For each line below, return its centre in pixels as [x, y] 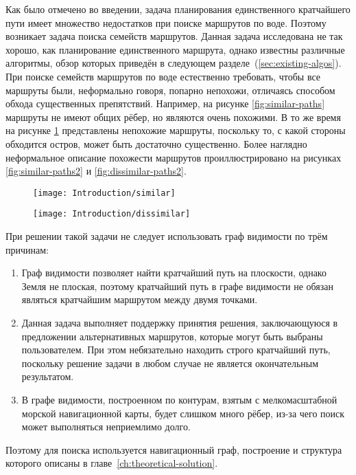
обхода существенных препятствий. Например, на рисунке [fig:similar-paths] [165, 103]
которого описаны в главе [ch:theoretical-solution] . [112, 463]
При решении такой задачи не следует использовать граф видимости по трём [167, 236]
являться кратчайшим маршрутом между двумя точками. [140, 299]
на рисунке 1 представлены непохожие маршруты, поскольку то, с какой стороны [176, 130]
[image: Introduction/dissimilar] [112, 214]
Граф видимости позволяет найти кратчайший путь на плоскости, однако [174, 273]
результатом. [48, 376]
